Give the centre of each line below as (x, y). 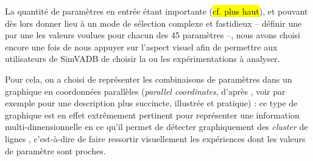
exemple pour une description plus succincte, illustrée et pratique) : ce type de (151, 103)
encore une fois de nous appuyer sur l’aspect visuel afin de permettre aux (141, 46)
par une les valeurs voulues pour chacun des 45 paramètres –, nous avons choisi (153, 35)
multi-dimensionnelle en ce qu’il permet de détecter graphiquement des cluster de (156, 127)
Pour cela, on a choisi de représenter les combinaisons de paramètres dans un (149, 79)
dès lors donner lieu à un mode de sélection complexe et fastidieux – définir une (153, 23)
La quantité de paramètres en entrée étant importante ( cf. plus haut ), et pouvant (156, 11)
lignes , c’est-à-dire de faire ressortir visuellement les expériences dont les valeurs (155, 138)
